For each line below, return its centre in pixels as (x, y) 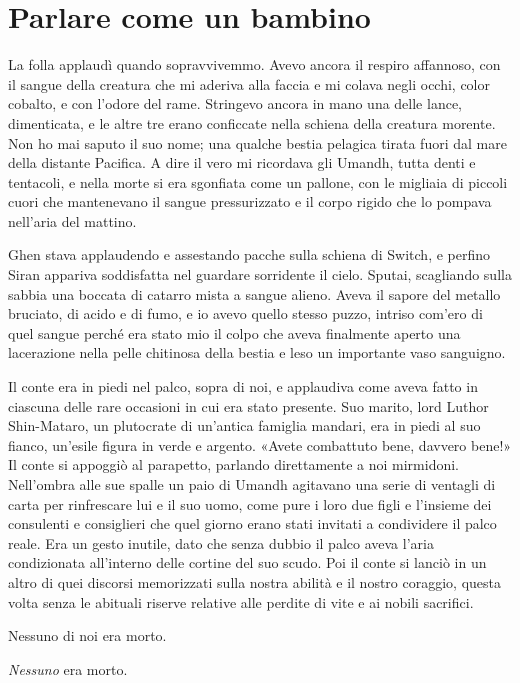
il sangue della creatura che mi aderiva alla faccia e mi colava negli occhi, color (249, 83)
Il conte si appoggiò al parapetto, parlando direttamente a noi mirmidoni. (233, 464)
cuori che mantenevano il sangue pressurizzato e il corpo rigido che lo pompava (250, 201)
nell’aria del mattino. (72, 220)
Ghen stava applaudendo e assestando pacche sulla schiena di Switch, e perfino (249, 254)
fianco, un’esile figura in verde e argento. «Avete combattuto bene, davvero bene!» (260, 444)
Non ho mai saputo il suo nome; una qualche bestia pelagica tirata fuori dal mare (257, 142)
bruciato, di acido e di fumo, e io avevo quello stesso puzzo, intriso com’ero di (245, 313)
